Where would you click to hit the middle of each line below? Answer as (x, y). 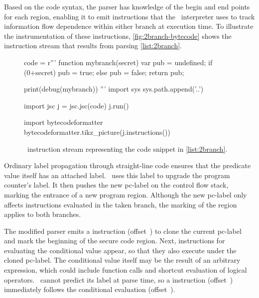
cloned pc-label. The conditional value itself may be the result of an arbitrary (122, 260)
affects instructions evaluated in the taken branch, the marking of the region (121, 204)
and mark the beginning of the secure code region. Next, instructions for (115, 241)
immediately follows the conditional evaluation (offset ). (90, 289)
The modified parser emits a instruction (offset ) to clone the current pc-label (123, 231)
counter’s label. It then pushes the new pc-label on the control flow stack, (116, 185)
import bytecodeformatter (64, 122)
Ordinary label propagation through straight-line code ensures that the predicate (128, 165)
